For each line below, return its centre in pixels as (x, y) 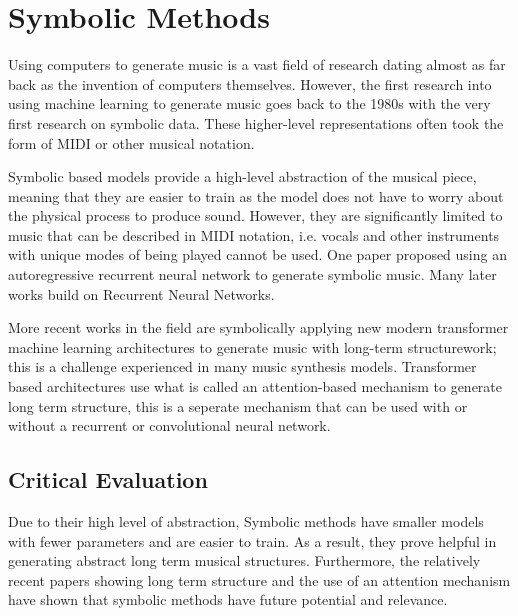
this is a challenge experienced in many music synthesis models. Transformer (242, 366)
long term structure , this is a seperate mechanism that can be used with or (238, 405)
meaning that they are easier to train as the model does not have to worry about (256, 195)
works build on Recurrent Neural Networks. (141, 293)
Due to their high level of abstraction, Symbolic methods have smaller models (246, 521)
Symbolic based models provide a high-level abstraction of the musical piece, (242, 176)
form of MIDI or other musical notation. (131, 142)
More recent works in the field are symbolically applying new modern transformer (258, 327)
